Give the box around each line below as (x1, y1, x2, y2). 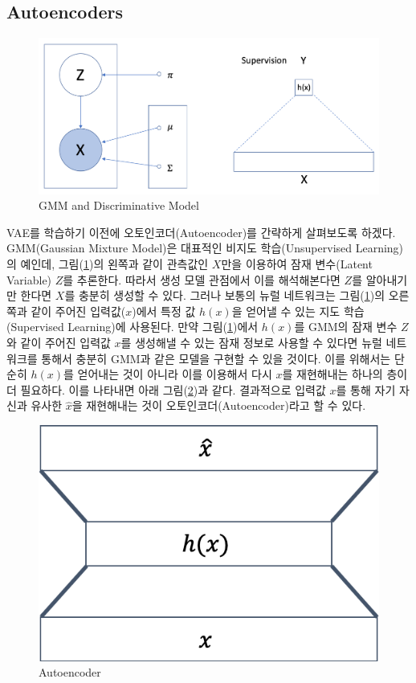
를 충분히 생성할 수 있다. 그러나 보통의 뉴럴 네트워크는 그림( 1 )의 (64, 287, 385, 304)
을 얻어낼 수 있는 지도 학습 (231, 302, 365, 319)
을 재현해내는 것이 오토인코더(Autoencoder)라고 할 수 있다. (71, 397, 366, 414)
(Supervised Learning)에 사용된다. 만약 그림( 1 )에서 (6, 318, 259, 335)
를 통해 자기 (336, 381, 396, 398)
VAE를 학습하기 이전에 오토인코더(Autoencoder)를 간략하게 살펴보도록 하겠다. (6, 223, 396, 240)
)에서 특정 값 (132, 302, 196, 319)
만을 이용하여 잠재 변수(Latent (221, 255, 373, 272)
